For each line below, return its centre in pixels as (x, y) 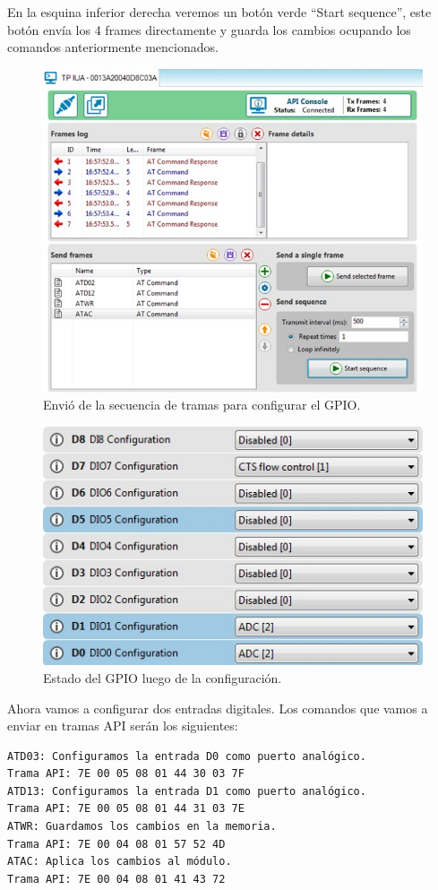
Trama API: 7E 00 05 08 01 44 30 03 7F (126, 774)
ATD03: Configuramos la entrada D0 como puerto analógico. (187, 756)
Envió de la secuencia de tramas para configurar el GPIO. (202, 405)
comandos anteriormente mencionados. (113, 47)
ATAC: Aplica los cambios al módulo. (120, 862)
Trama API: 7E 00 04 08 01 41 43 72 (116, 879)
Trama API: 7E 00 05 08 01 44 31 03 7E (126, 809)
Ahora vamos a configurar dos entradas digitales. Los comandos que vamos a (218, 708)
